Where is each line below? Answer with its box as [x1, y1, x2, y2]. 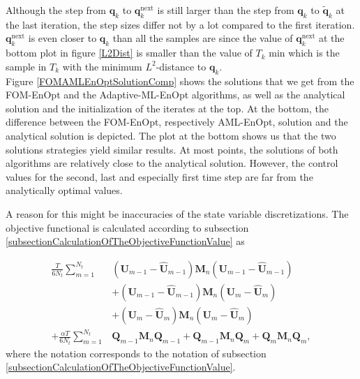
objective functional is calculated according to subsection [6, 220, 249, 235]
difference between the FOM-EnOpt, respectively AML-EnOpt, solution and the [6, 114, 348, 129]
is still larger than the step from [157, 3, 294, 17]
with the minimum [62, 59, 142, 73]
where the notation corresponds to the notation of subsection [6, 345, 267, 360]
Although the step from [6, 3, 107, 17]
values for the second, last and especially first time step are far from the [6, 169, 313, 184]
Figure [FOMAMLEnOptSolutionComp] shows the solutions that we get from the [6, 73, 354, 88]
